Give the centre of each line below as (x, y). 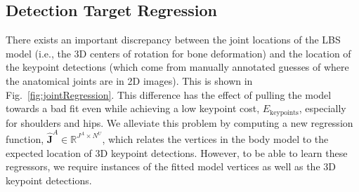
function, (25, 138)
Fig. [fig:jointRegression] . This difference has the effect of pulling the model (169, 94)
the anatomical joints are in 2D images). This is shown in (129, 80)
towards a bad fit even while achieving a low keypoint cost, (133, 108)
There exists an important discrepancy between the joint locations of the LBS (173, 40)
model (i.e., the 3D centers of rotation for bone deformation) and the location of (178, 53)
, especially (322, 108)
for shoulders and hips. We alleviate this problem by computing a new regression (179, 122)
